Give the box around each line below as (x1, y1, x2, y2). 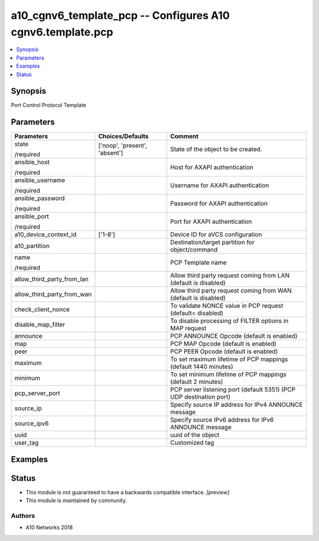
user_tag (14, 439, 39, 447)
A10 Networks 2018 (25, 524, 73, 531)
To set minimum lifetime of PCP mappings (170, 370, 287, 379)
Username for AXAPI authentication (170, 181, 269, 190)
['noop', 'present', (98, 142, 148, 150)
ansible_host (14, 158, 50, 167)
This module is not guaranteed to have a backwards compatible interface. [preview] (25, 488, 230, 496)
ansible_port (14, 213, 50, 221)
